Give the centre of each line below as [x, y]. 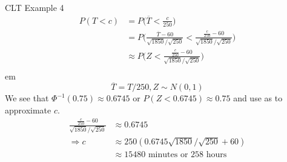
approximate [28, 110]
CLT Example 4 [35, 7]
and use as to [258, 98]
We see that [27, 98]
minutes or [168, 154]
